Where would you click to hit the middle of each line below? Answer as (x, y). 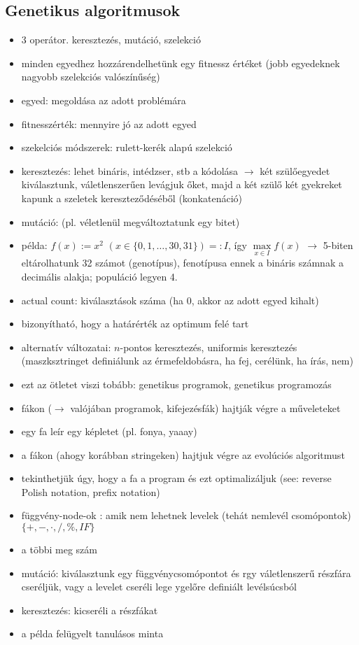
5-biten (338, 245)
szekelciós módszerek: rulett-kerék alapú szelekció (127, 147)
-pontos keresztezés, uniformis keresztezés (209, 347)
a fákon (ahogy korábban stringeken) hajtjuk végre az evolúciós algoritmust (183, 454)
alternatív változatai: (66, 347)
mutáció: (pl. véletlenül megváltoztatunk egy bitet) (131, 221)
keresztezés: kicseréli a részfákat (90, 610)
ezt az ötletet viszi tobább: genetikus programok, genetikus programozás (176, 384)
